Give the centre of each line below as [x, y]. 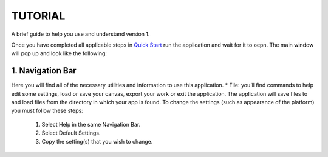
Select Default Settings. [71, 133]
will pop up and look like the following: [59, 53]
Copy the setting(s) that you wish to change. [97, 141]
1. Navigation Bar [44, 71]
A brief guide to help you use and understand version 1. [80, 34]
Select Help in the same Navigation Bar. [91, 124]
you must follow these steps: [47, 111]
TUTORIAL [38, 16]
